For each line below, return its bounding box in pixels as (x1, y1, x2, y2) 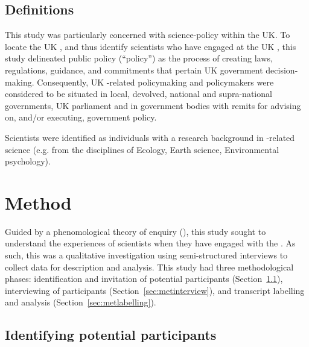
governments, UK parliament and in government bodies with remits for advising (5, 99, 301, 111)
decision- (266, 63, 298, 76)
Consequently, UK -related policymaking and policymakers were (37, 75, 274, 88)
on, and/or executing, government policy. (5, 111, 157, 123)
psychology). (5, 155, 51, 167)
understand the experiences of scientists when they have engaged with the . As (5, 237, 296, 249)
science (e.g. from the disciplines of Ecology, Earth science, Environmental (5, 143, 279, 155)
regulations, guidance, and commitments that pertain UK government (5, 63, 263, 76)
